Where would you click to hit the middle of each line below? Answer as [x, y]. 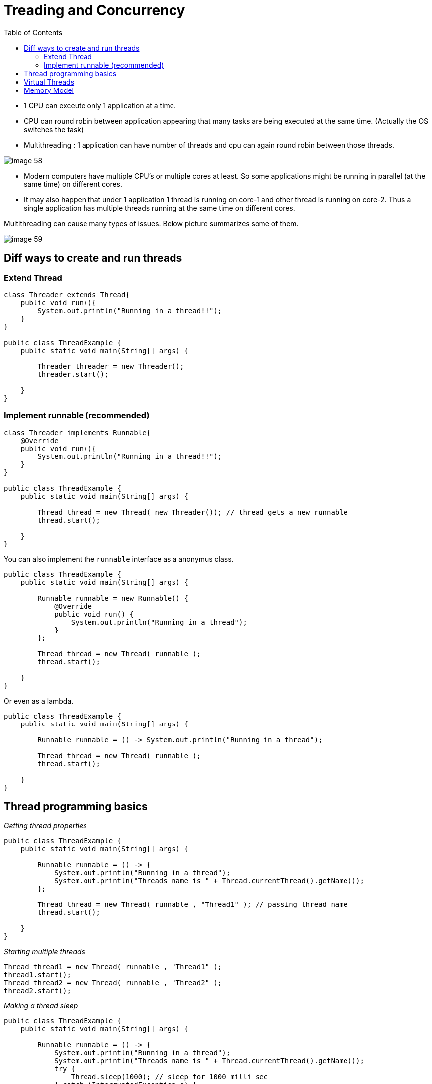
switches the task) [54, 129]
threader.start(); [73, 374]
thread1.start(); [38, 974]
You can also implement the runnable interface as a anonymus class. [119, 559]
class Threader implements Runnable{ [78, 432]
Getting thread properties [45, 825]
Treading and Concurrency [95, 10]
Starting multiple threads [44, 951]
